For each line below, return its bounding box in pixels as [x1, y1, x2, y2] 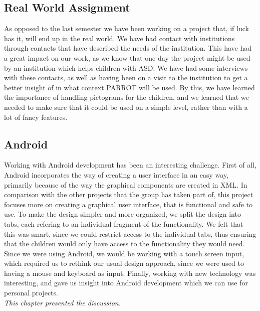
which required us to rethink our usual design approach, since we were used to [4, 258, 244, 268]
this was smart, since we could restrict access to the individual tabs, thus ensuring [4, 228, 256, 239]
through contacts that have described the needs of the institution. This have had [4, 43, 251, 53]
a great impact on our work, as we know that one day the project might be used [4, 52, 250, 63]
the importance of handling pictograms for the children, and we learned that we [4, 92, 249, 102]
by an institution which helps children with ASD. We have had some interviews [4, 62, 248, 73]
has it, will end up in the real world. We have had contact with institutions [4, 33, 235, 43]
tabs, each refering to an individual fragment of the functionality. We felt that [4, 218, 243, 229]
